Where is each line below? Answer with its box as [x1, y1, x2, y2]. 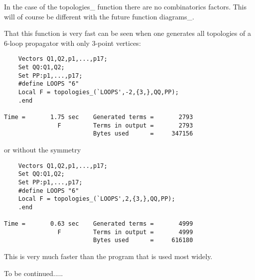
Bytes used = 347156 [93, 130, 193, 138]
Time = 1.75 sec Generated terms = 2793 [4, 113, 193, 121]
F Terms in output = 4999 [57, 228, 193, 236]
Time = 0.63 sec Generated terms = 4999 [4, 220, 193, 228]
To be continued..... [4, 268, 63, 278]
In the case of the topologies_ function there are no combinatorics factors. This [4, 1, 247, 11]
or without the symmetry [4, 144, 81, 154]
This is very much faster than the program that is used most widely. [4, 251, 213, 262]
